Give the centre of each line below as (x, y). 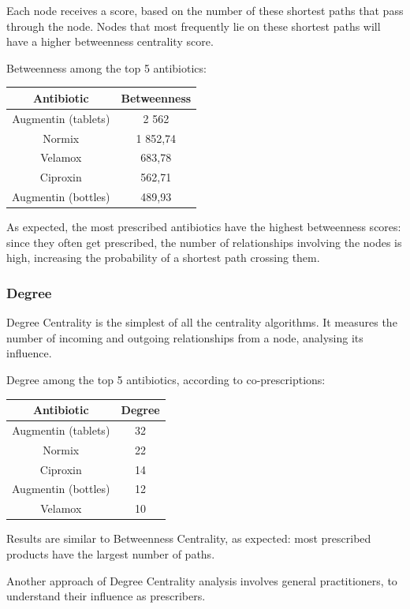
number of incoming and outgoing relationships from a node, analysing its (185, 337)
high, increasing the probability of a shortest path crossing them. (163, 258)
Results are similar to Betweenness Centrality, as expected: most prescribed (189, 538)
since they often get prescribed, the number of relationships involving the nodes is (204, 242)
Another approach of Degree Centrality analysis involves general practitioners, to (202, 580)
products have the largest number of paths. (111, 553)
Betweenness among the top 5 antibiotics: (106, 67)
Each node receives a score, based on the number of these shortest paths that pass (205, 10)
